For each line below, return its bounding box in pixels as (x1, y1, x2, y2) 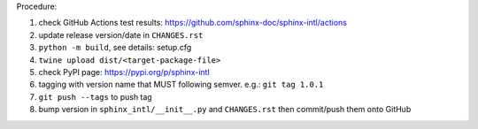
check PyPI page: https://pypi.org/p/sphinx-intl (38, 66, 210, 77)
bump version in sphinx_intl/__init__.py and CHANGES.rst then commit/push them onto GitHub (38, 104, 412, 115)
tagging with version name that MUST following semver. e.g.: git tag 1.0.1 (38, 80, 324, 90)
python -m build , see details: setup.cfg (38, 42, 192, 53)
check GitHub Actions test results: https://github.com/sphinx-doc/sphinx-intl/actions (38, 18, 347, 28)
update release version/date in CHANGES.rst (38, 29, 204, 40)
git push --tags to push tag (38, 91, 152, 102)
